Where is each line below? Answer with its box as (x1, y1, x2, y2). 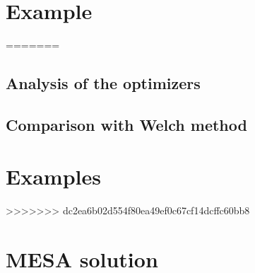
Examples (6, 162, 101, 191)
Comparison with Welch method (6, 113, 247, 135)
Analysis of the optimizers (6, 72, 201, 94)
